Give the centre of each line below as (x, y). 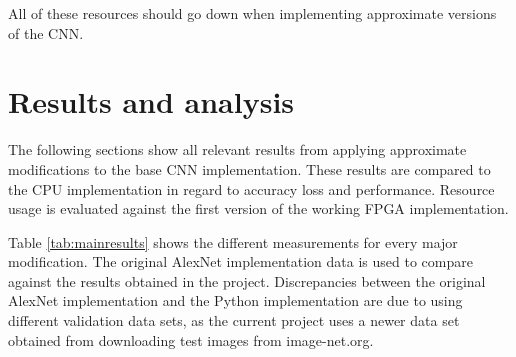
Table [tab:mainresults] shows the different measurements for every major (233, 241)
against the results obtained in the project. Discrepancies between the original (247, 280)
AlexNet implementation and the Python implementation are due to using (235, 300)
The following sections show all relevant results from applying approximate (237, 149)
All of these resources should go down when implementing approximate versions (252, 13)
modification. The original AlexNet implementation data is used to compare (240, 261)
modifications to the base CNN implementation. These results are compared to (249, 168)
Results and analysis (151, 101)
